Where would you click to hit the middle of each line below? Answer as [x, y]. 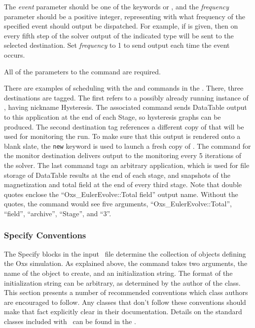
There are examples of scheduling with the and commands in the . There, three [124, 88]
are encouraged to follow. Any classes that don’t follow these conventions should [125, 302]
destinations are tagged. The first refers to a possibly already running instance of [126, 97]
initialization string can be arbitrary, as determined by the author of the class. [122, 282]
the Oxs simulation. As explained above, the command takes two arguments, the [126, 263]
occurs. [15, 54]
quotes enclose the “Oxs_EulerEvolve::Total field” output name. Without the [121, 194]
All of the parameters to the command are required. [82, 71]
